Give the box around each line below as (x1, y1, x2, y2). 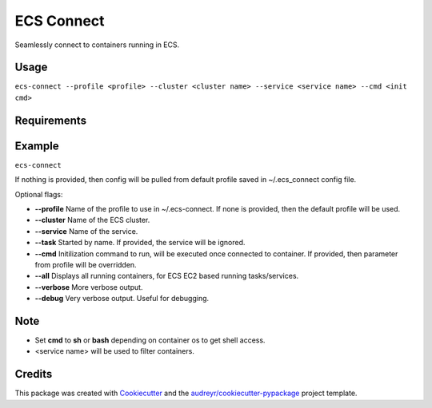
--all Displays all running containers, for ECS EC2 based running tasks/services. (34, 271, 299, 281)
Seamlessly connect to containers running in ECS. (14, 40, 180, 50)
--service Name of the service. (34, 226, 138, 236)
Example (14, 139, 59, 153)
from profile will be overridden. (34, 259, 137, 269)
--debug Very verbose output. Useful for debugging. (34, 294, 210, 303)
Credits (14, 367, 53, 381)
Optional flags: (14, 189, 63, 199)
